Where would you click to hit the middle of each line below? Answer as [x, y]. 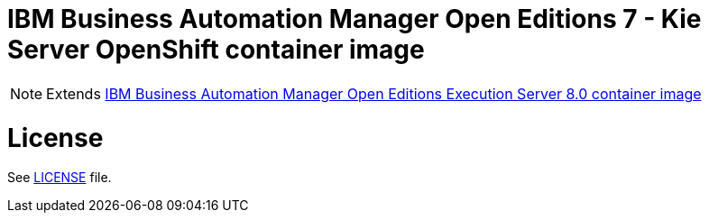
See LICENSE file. [60, 178]
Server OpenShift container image [216, 50]
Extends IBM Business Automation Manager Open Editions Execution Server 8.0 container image [374, 93]
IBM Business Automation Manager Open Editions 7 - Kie [354, 19]
